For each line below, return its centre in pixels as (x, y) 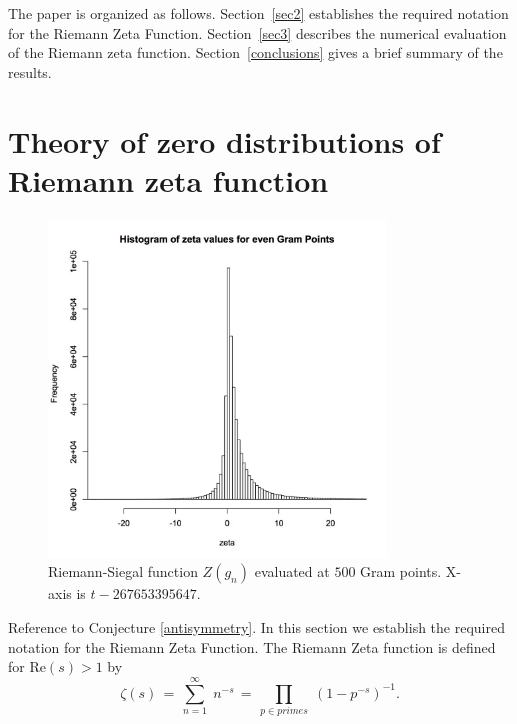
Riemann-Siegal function (123, 571)
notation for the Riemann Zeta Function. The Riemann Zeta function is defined (252, 646)
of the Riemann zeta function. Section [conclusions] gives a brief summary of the (255, 52)
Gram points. (401, 571)
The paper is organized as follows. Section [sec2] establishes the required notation (258, 13)
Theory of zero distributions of (224, 140)
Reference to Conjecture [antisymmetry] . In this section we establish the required (256, 627)
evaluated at (292, 571)
